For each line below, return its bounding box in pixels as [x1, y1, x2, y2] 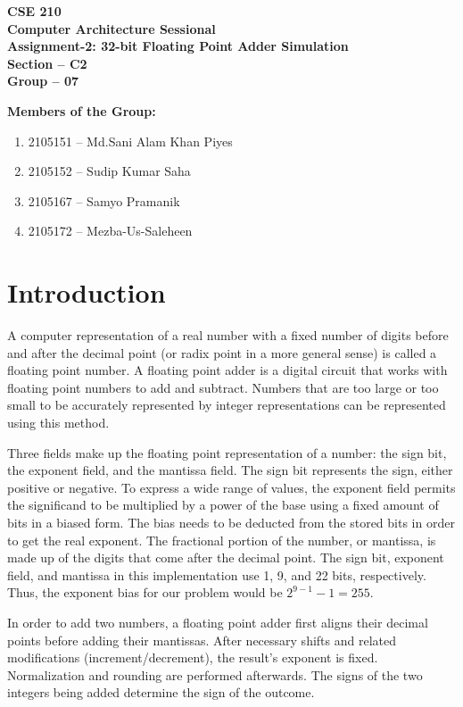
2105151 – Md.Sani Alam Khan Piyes [28, 131, 233, 150]
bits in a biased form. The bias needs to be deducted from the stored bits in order [7, 513, 455, 531]
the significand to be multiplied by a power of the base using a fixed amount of [7, 495, 439, 514]
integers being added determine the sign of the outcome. [7, 683, 315, 702]
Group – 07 [7, 71, 79, 90]
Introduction [7, 274, 166, 311]
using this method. [7, 413, 110, 432]
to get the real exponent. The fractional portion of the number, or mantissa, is [7, 530, 436, 549]
